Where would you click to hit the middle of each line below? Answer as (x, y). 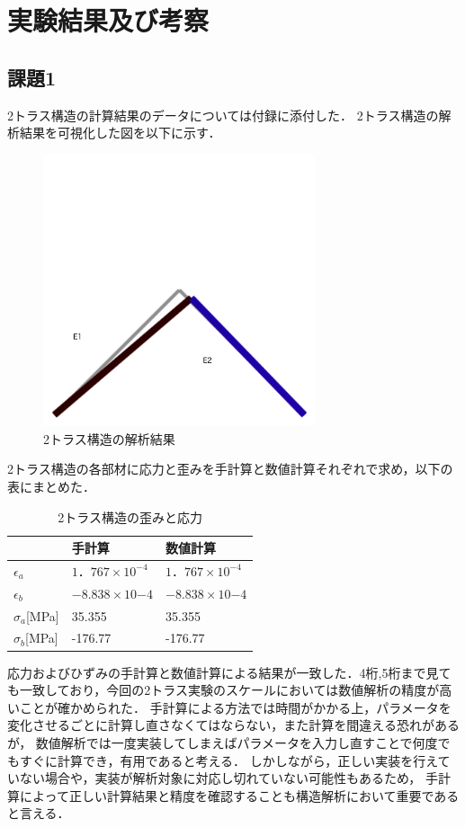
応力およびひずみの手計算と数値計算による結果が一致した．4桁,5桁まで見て (229, 672)
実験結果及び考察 (108, 20)
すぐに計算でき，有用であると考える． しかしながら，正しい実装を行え (228, 760)
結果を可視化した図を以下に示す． (120, 133)
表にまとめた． (51, 486)
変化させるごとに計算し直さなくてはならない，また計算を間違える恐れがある (233, 725)
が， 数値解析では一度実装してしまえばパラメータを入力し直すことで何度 (223, 742)
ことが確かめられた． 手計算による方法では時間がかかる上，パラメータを (235, 707)
